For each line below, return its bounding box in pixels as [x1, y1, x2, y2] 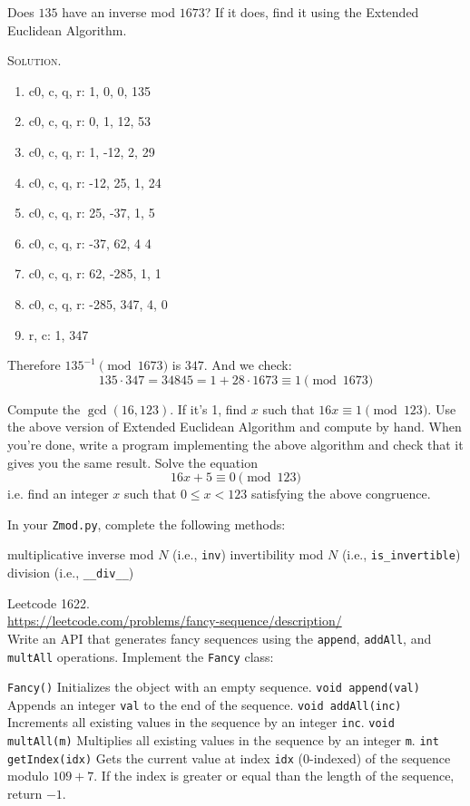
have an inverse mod [62, 3, 176, 21]
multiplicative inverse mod [7, 545, 154, 564]
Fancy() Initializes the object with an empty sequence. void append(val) [7, 677, 420, 696]
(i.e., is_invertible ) [341, 545, 461, 564]
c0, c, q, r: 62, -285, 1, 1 [28, 264, 162, 283]
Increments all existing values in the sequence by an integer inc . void [7, 713, 395, 732]
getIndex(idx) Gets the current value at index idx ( [7, 748, 303, 767]
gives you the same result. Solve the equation [7, 452, 258, 471]
